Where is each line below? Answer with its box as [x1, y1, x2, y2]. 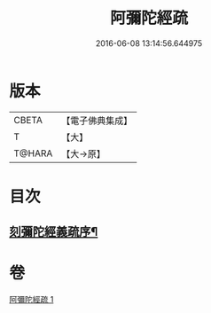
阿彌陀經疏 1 [9, 294, 54, 305]
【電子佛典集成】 [61, 114, 133, 127]
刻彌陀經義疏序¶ [9, 224, 98, 239]
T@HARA [13, 147, 53, 160]
